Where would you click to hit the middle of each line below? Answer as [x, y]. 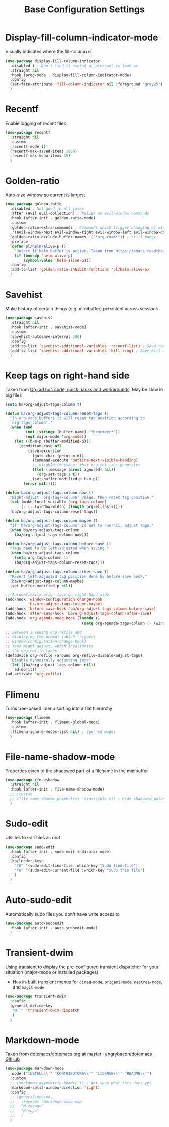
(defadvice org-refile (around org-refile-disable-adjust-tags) [74, 655]
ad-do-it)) [26, 669]
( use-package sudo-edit [30, 847]
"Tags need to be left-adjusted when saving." [59, 548]
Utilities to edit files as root [33, 837]
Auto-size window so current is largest [45, 195]
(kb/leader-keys [27, 861]
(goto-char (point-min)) [58, 456]
